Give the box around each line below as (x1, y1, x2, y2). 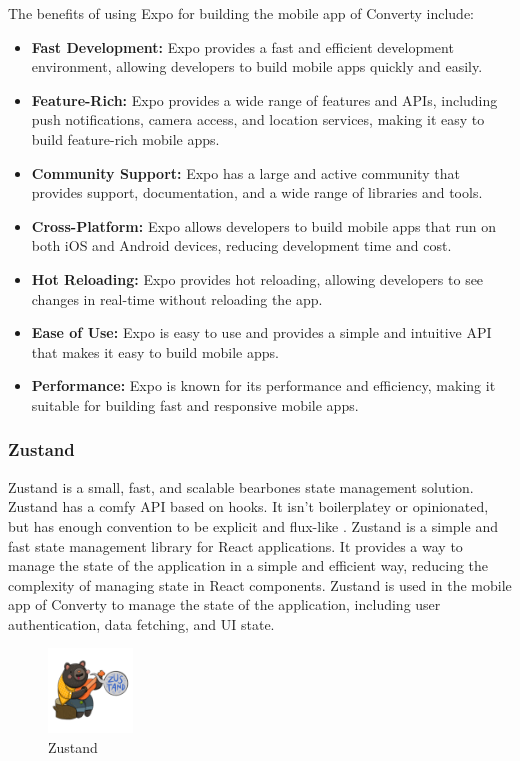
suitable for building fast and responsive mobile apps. (31, 394, 359, 415)
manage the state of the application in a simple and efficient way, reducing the (8, 555, 489, 576)
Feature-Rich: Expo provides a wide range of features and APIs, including (31, 89, 498, 110)
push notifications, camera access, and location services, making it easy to (31, 109, 485, 130)
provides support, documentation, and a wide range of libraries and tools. (31, 182, 483, 203)
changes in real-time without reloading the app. (31, 288, 323, 309)
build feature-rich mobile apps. (31, 128, 220, 149)
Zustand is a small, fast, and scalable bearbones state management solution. (8, 476, 474, 497)
